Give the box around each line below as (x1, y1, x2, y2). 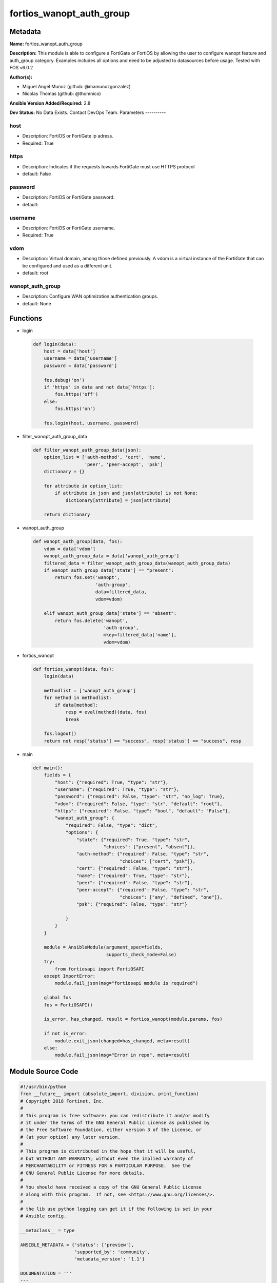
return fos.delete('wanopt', (54, 617, 128, 624)
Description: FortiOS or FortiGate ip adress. (22, 133, 114, 139)
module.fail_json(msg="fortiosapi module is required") (54, 980, 199, 986)
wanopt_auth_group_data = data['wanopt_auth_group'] (44, 553, 180, 559)
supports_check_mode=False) (106, 951, 177, 957)
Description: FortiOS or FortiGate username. (22, 225, 115, 231)
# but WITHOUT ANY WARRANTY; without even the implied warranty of (20, 1155, 194, 1161)
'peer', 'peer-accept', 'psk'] (84, 461, 164, 467)
